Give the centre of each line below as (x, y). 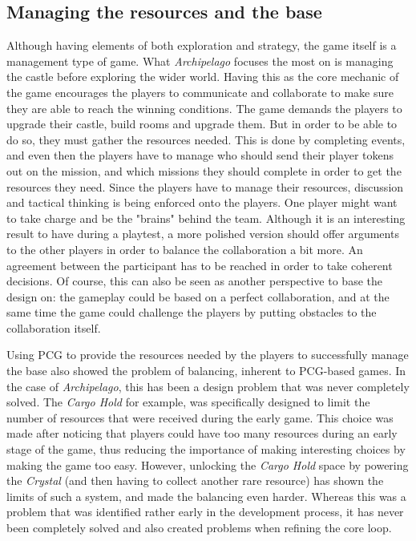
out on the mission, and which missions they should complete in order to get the (204, 170)
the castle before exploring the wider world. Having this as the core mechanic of (203, 77)
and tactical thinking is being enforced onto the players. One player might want (202, 202)
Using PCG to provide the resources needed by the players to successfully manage (208, 355)
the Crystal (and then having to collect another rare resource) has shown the (195, 480)
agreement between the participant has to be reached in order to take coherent (200, 265)
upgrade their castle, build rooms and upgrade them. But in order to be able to (202, 124)
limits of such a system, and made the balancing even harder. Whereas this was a (206, 496)
